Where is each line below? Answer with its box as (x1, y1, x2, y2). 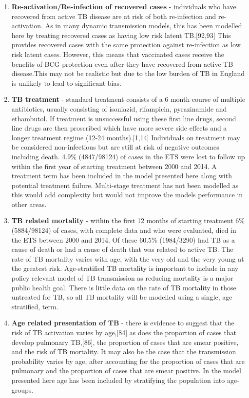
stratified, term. (11, 301, 58, 311)
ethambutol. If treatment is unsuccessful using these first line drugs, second (11, 113, 236, 123)
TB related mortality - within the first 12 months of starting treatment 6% (11, 215, 245, 226)
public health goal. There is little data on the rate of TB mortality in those (11, 282, 236, 292)
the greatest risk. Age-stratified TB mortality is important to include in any (11, 263, 239, 273)
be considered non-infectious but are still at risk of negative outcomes (11, 142, 219, 152)
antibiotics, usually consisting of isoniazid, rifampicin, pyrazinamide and (11, 103, 227, 114)
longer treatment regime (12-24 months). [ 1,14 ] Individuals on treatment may (11, 132, 240, 142)
